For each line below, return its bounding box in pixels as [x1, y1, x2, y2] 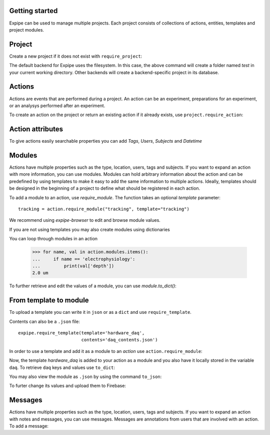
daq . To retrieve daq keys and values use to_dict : [9, 364, 115, 370]
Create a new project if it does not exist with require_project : [9, 53, 142, 59]
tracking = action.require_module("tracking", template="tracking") [18, 206, 189, 212]
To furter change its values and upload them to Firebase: [9, 383, 126, 389]
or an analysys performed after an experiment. [9, 103, 105, 109]
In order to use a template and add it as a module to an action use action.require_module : [9, 348, 202, 354]
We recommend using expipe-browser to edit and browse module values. [9, 217, 161, 223]
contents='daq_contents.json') [81, 337, 158, 343]
